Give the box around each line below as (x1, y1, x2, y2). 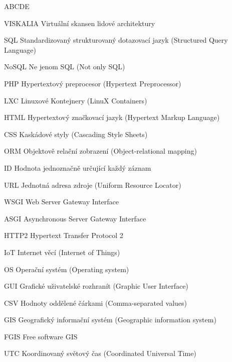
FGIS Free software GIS (4, 331, 78, 341)
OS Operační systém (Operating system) (4, 264, 129, 274)
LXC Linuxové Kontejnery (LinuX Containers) (4, 95, 147, 105)
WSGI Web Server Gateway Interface (4, 196, 119, 207)
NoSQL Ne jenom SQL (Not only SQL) (4, 61, 125, 72)
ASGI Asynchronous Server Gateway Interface (4, 213, 146, 223)
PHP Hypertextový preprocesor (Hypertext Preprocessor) (4, 78, 181, 88)
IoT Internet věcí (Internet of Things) (4, 247, 120, 257)
